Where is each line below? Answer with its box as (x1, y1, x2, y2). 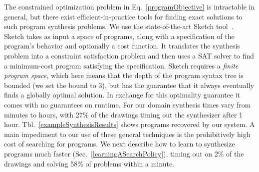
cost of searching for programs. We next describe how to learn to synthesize (4, 138, 235, 149)
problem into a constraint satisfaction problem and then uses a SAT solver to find (4, 50, 255, 60)
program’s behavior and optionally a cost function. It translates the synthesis (4, 40, 240, 51)
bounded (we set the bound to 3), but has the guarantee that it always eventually (4, 79, 254, 90)
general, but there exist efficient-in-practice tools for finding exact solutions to (4, 11, 243, 21)
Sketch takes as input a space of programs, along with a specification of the (4, 30, 235, 41)
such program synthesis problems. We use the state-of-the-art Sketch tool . (4, 21, 234, 31)
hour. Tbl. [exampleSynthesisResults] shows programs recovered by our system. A (4, 119, 255, 129)
